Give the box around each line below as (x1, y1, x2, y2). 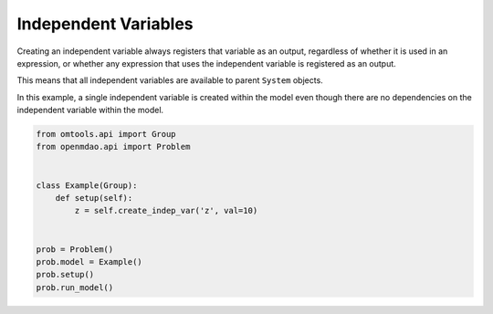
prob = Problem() (36, 244, 114, 255)
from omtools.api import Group (36, 129, 177, 140)
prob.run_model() (36, 282, 114, 292)
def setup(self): (55, 193, 133, 204)
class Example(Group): (36, 180, 138, 191)
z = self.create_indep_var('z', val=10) (74, 205, 258, 216)
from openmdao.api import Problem (36, 141, 191, 152)
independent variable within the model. (16, 105, 164, 116)
